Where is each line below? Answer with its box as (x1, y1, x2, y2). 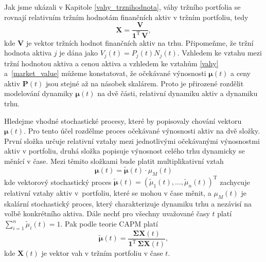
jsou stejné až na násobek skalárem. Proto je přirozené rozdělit (46, 78, 244, 88)
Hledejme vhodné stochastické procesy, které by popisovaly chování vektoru (4, 115, 242, 126)
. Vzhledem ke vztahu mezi (177, 47, 262, 58)
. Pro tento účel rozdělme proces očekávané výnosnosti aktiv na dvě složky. (24, 125, 260, 136)
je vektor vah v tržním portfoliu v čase (41, 248, 163, 258)
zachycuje (220, 176, 250, 187)
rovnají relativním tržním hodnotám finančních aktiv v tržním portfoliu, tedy (4, 11, 249, 22)
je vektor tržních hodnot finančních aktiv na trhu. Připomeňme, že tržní (26, 37, 254, 48)
